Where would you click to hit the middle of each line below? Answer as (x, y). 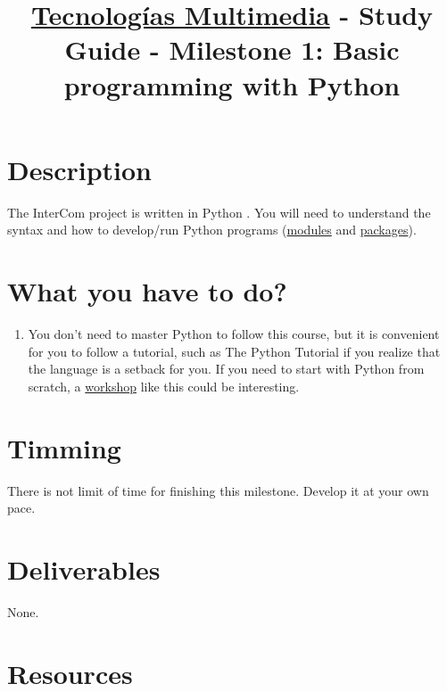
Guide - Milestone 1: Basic (232, 49)
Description (80, 169)
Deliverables (84, 568)
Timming (64, 447)
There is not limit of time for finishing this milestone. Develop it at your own (218, 490)
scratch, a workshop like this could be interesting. (164, 386)
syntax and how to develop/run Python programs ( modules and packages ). (212, 230)
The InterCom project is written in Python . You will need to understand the (219, 212)
